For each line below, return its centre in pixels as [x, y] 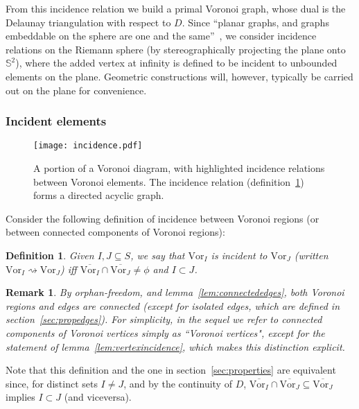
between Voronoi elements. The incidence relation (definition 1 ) [169, 181]
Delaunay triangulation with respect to [88, 22]
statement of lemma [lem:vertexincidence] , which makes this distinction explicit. [175, 346]
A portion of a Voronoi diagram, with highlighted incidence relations [179, 168]
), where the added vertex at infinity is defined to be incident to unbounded [176, 63]
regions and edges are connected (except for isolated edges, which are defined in [173, 305]
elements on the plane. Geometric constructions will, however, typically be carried [179, 76]
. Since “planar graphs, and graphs [255, 22]
